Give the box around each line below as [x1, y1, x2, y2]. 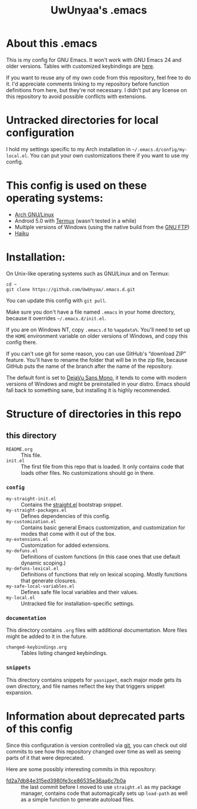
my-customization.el [6, 519, 57, 525]
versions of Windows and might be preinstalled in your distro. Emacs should [6, 380, 190, 387]
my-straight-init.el [6, 496, 57, 502]
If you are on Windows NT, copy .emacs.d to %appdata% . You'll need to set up [6, 326, 191, 333]
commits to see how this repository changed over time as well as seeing [6, 748, 181, 755]
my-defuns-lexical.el [6, 566, 59, 572]
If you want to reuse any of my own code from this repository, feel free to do [6, 74, 191, 81]
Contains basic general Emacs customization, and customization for [21, 524, 185, 531]
